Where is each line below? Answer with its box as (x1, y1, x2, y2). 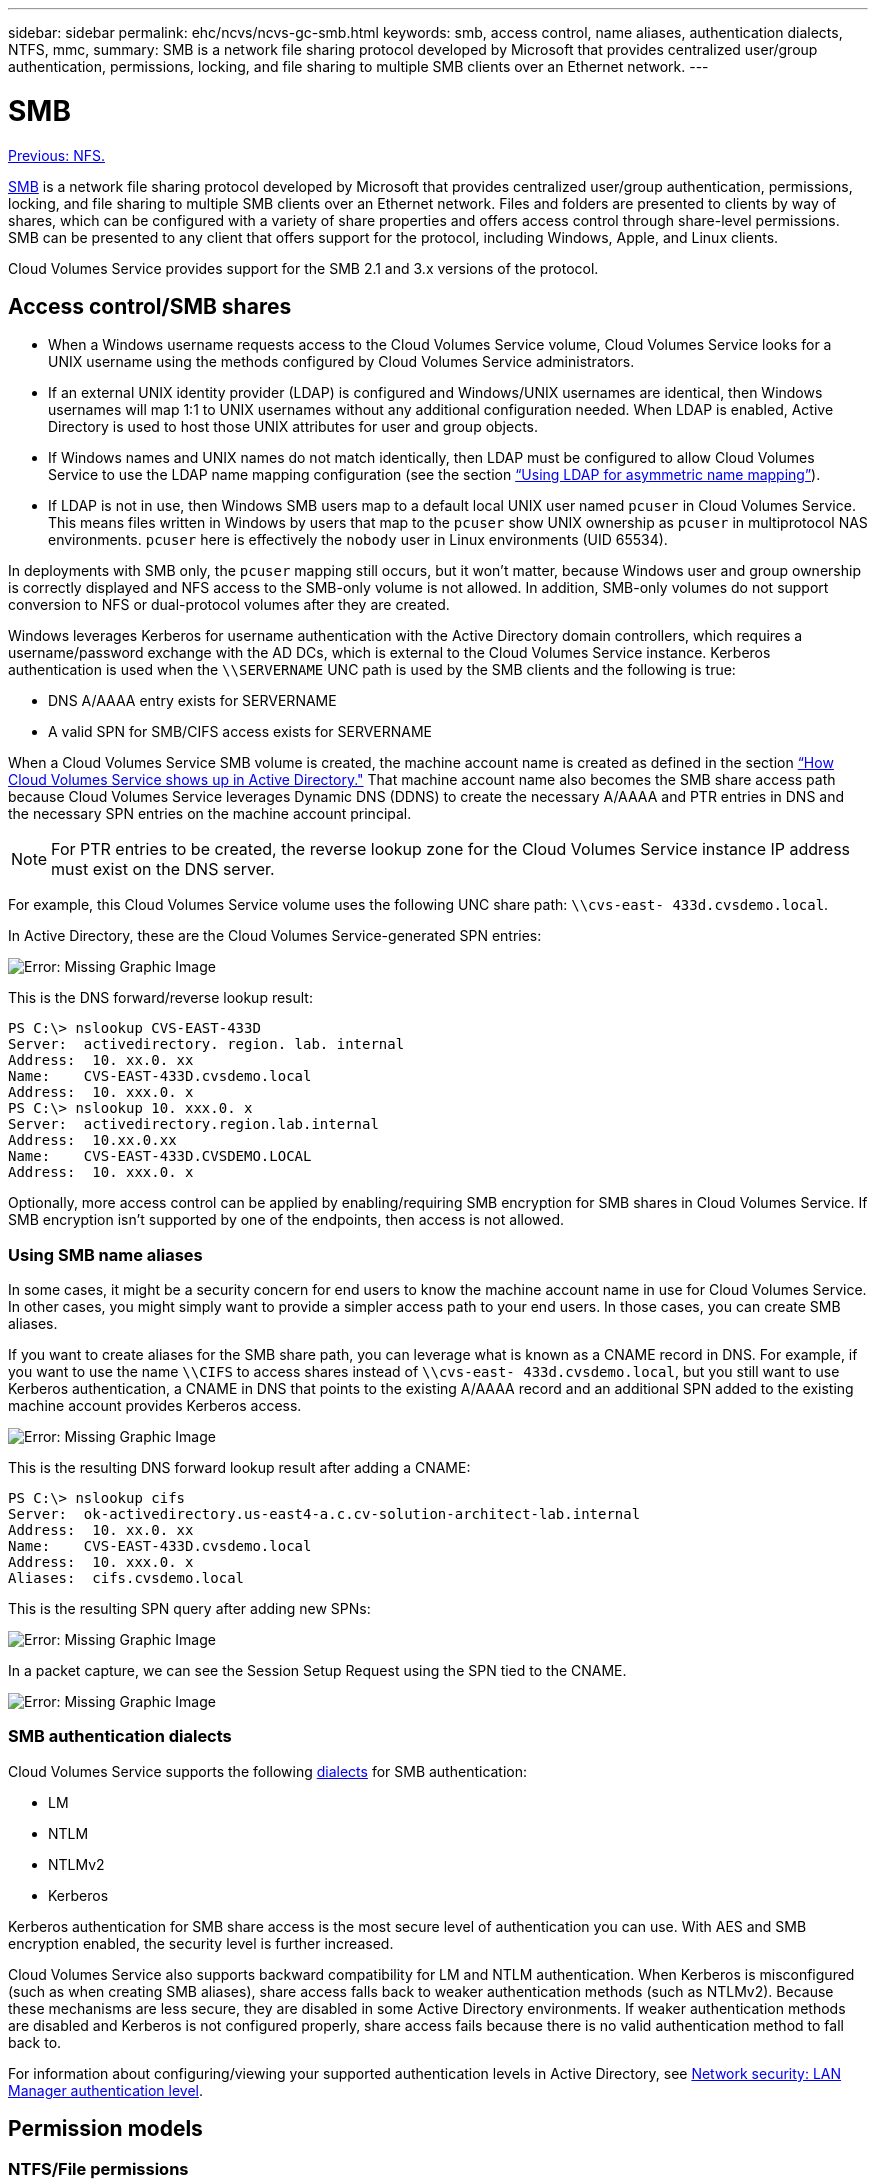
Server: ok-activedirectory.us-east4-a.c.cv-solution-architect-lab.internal (8, 1506, 641, 1523)
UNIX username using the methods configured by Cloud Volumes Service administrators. (48, 353, 635, 371)
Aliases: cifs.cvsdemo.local (8, 1570, 245, 1587)
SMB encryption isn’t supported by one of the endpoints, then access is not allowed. (8, 1211, 565, 1229)
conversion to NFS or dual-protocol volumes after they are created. (8, 596, 450, 614)
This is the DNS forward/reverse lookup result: (8, 989, 313, 1007)
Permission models (8, 2116, 203, 2142)
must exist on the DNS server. (51, 859, 275, 880)
